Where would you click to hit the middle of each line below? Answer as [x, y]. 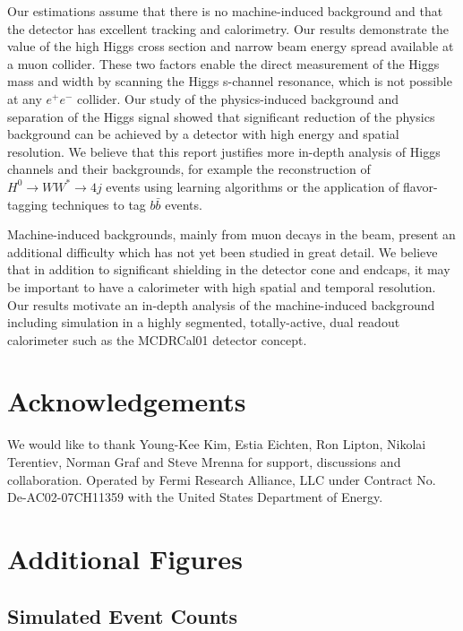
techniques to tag [99, 204]
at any [25, 98]
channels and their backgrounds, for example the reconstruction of [189, 169]
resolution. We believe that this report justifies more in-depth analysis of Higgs [224, 151]
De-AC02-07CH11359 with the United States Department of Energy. [195, 497]
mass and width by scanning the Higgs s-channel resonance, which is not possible [230, 81]
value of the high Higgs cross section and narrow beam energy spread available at [231, 46]
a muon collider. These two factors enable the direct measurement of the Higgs [223, 63]
